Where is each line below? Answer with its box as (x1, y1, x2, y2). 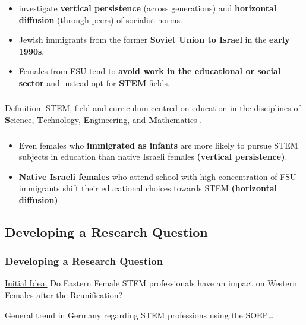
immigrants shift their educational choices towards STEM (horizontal (18, 182, 277, 194)
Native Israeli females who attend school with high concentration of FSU (18, 170, 296, 182)
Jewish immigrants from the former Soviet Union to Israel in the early (18, 33, 290, 46)
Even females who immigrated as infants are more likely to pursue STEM (18, 138, 298, 151)
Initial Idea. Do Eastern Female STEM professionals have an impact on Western (5, 277, 298, 289)
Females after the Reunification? (5, 289, 123, 301)
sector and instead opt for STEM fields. (18, 76, 170, 89)
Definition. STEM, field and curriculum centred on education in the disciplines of (5, 102, 301, 114)
